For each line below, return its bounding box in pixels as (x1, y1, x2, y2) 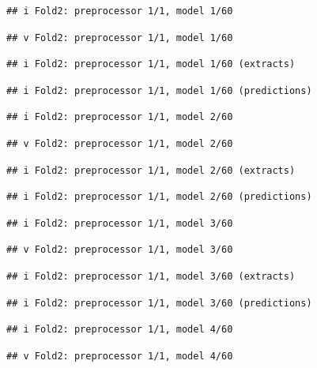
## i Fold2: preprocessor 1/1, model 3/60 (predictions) (6, 297, 312, 309)
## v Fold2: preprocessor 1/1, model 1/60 (6, 32, 233, 43)
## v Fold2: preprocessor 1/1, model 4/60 (6, 350, 233, 362)
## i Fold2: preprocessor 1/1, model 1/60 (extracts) (6, 58, 296, 70)
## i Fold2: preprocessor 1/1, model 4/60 (6, 324, 233, 336)
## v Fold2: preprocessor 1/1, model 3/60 (6, 244, 233, 256)
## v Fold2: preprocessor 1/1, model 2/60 (6, 137, 233, 149)
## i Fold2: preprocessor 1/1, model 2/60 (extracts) (6, 164, 296, 176)
